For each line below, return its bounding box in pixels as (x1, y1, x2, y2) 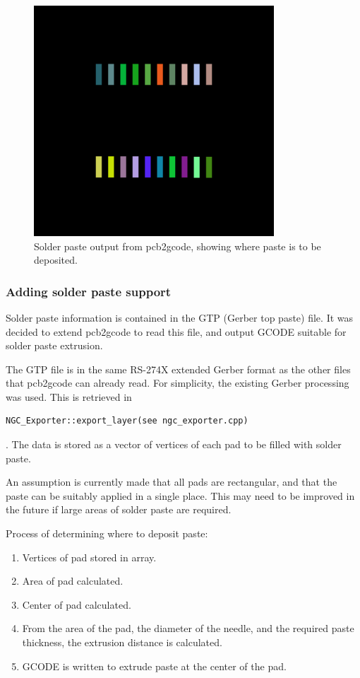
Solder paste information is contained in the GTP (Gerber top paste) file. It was (6, 310, 354, 325)
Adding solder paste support (6, 282, 172, 300)
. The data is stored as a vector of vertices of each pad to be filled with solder (6, 437, 342, 452)
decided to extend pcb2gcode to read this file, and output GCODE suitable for (6, 324, 347, 339)
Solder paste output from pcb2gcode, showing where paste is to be (34, 238, 321, 253)
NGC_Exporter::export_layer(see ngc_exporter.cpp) (6, 416, 248, 426)
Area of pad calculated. (22, 573, 124, 588)
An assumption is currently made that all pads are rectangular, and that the (6, 474, 337, 489)
